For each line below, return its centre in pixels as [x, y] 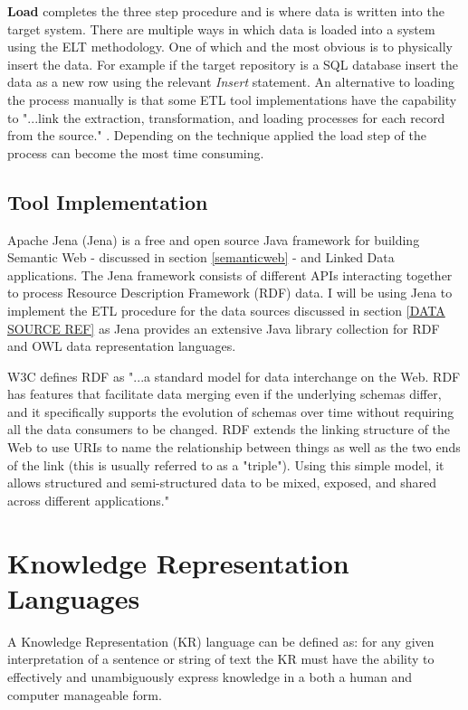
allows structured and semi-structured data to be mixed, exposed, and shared [222, 483]
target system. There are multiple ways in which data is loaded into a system [221, 28]
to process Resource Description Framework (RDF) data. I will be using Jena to [230, 293]
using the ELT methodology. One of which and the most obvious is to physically [230, 47]
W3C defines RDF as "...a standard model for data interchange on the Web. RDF [234, 376]
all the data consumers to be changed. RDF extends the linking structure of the [229, 429]
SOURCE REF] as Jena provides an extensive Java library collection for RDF [224, 328]
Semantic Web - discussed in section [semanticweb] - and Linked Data [201, 257]
